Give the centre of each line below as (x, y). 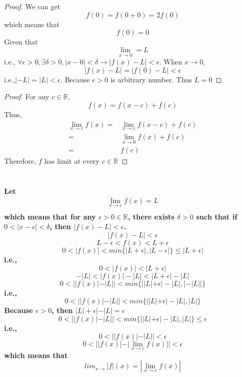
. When (171, 62)
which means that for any (50, 216)
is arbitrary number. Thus (151, 79)
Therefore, (20, 161)
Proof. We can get (32, 6)
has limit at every (72, 161)
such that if (217, 216)
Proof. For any (27, 96)
